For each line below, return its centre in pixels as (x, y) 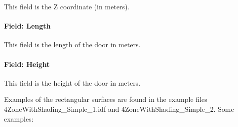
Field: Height (27, 64)
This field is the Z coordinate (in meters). (67, 6)
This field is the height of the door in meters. (72, 82)
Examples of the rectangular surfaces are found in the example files (106, 99)
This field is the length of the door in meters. (72, 45)
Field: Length (27, 26)
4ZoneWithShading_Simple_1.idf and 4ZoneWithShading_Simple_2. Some (119, 109)
